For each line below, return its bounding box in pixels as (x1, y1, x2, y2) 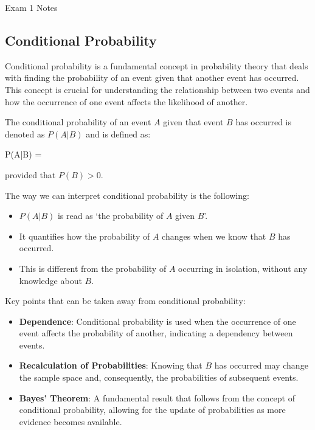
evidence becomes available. (19, 415, 122, 428)
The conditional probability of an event (5, 116, 151, 128)
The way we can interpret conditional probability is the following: (5, 189, 249, 201)
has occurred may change (214, 359, 308, 372)
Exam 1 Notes (5, 1, 58, 13)
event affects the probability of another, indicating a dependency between (19, 327, 293, 339)
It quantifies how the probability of (19, 229, 150, 242)
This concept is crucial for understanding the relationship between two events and (5, 83, 310, 95)
